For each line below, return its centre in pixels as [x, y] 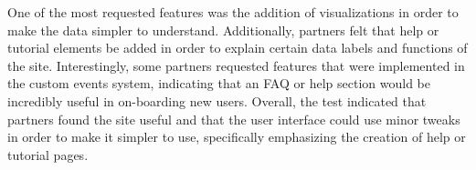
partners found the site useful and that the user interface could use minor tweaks [234, 119]
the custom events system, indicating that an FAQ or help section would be [219, 83]
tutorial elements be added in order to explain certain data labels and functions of [238, 48]
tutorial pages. [48, 154]
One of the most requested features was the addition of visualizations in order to [233, 12]
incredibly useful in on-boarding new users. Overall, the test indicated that [217, 100]
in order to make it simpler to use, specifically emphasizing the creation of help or [237, 137]
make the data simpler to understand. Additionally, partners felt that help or [223, 30]
